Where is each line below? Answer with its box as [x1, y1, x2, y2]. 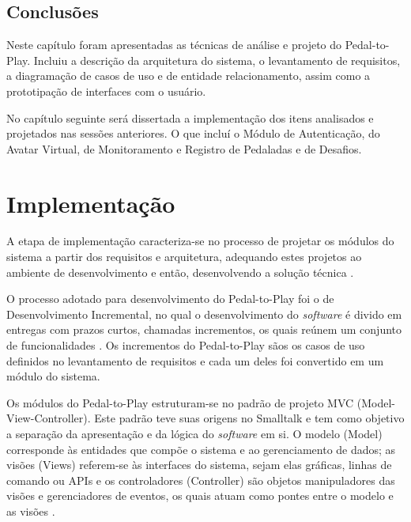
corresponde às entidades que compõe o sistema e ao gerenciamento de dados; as [6, 441, 396, 457]
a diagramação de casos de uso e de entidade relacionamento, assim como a [6, 67, 371, 84]
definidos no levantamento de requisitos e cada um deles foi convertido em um [6, 352, 384, 369]
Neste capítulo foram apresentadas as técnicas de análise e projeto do [6, 36, 342, 53]
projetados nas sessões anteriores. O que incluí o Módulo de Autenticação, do [6, 125, 380, 142]
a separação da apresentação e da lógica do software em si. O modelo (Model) [6, 426, 383, 442]
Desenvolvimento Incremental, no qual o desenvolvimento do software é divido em [6, 305, 402, 322]
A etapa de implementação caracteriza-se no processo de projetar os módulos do [6, 233, 394, 249]
